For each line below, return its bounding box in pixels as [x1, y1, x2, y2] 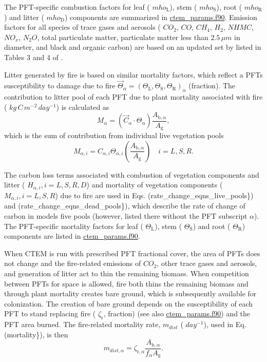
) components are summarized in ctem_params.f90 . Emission [64, 11, 257, 22]
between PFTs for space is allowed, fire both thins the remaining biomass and [4, 278, 249, 289]
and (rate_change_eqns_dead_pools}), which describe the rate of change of [4, 200, 245, 211]
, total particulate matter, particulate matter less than [37, 31, 208, 42]
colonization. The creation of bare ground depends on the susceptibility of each [4, 298, 253, 309]
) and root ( [193, 220, 231, 231]
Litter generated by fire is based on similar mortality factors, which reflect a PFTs [4, 69, 263, 80]
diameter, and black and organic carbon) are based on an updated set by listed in [4, 42, 261, 52]
